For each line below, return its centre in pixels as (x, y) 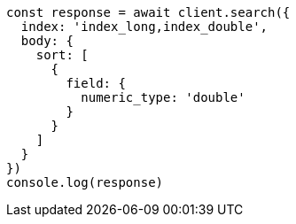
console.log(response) (85, 182)
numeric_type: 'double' (163, 97)
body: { (47, 41)
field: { (96, 83)
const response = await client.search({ (148, 12)
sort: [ (62, 55)
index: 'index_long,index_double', (144, 27)
